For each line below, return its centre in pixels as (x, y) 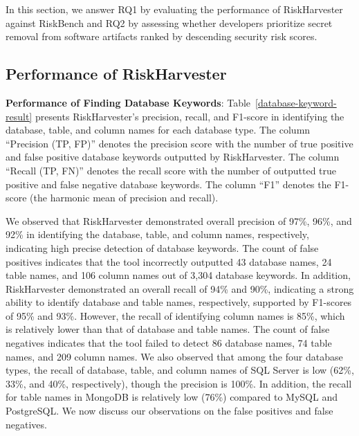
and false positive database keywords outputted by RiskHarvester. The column (173, 157)
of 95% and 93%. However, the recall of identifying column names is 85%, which (175, 315)
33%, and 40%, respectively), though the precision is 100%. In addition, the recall (179, 383)
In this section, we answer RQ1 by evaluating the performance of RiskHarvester (174, 9)
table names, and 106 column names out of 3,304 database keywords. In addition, (178, 275)
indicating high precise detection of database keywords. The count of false (162, 247)
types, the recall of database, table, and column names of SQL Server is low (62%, (180, 370)
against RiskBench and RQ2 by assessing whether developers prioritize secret (169, 22)
